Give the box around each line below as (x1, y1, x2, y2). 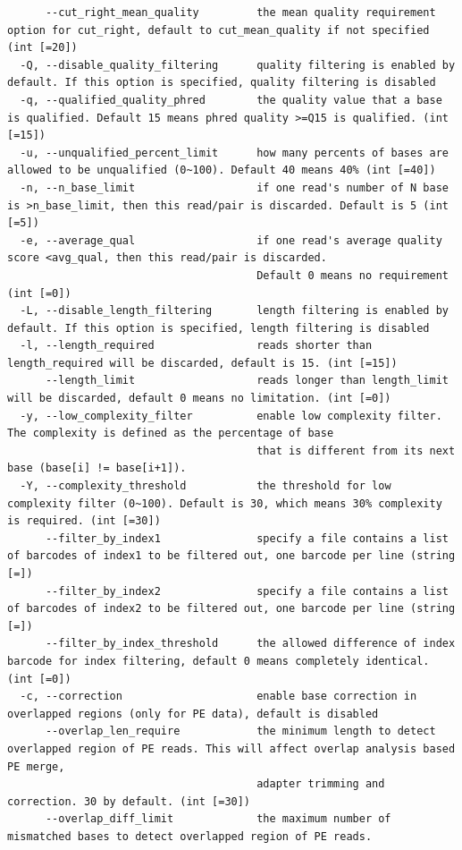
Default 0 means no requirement (256, 268, 449, 282)
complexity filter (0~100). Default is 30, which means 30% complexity (7, 497, 442, 510)
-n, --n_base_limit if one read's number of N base (20, 181, 449, 194)
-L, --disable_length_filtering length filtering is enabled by (20, 304, 449, 318)
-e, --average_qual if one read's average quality (20, 234, 442, 247)
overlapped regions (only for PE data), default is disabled (7, 707, 379, 720)
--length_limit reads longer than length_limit (45, 374, 449, 387)
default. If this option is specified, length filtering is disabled (7, 321, 430, 335)
